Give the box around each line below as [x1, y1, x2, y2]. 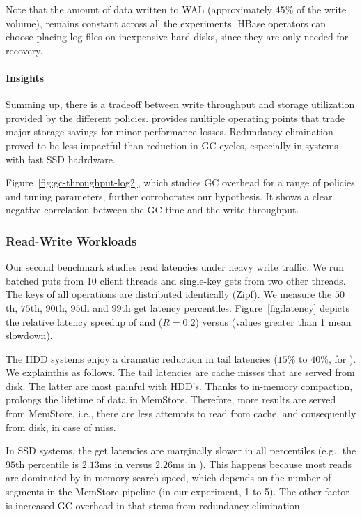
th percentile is [15, 456, 79, 471]
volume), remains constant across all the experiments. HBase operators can [6, 15, 326, 30]
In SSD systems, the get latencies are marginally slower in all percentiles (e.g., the [6, 443, 356, 458]
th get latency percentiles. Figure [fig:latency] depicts [121, 300, 350, 315]
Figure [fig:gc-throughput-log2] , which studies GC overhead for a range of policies [6, 175, 355, 190]
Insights [6, 70, 45, 84]
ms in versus [99, 456, 152, 471]
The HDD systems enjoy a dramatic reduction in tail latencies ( [6, 351, 278, 366]
